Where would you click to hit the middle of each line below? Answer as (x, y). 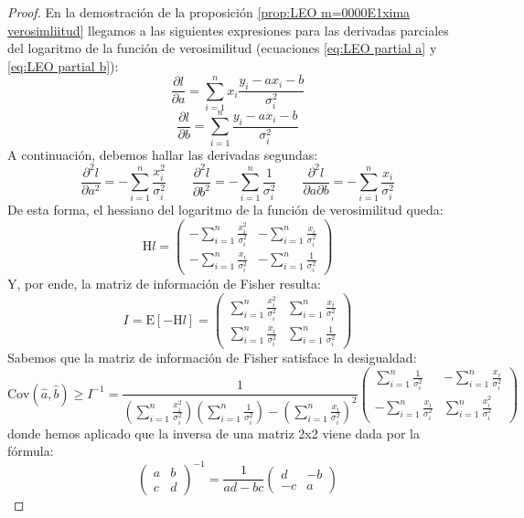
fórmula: (31, 451)
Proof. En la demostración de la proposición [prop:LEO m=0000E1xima (209, 12)
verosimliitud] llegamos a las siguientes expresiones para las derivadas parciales (228, 30)
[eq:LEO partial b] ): (63, 65)
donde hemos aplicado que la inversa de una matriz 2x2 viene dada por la (214, 433)
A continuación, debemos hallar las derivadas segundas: (163, 154)
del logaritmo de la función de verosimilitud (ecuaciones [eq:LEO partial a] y (222, 48)
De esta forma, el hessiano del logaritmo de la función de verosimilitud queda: (225, 210)
